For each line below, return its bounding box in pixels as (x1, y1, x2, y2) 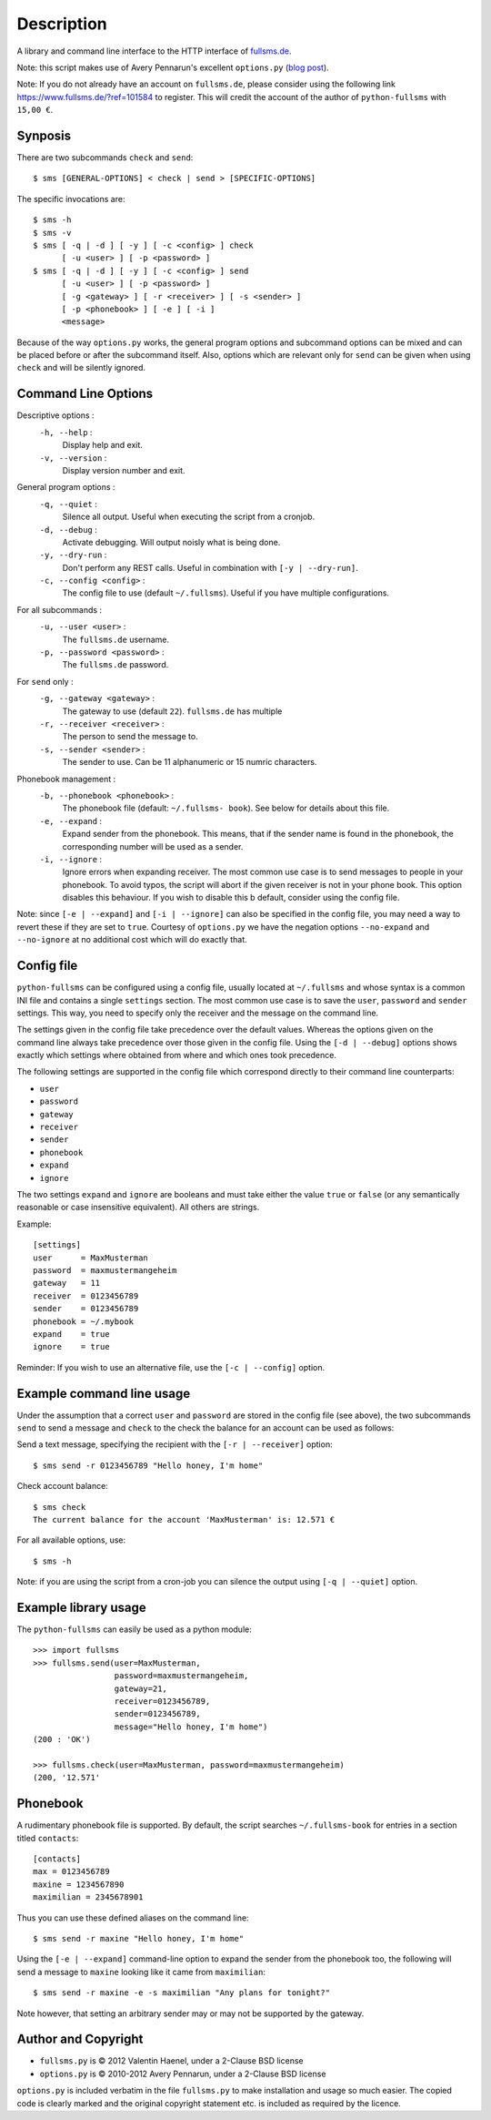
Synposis (16, 127, 72, 143)
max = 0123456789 (33, 1867, 110, 1877)
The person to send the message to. (62, 731, 199, 742)
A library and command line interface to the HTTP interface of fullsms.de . (16, 46, 292, 56)
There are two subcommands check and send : (16, 152, 194, 163)
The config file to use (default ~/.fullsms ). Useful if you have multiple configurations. (62, 587, 390, 598)
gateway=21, (114, 1683, 168, 1694)
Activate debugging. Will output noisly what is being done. (62, 536, 281, 547)
